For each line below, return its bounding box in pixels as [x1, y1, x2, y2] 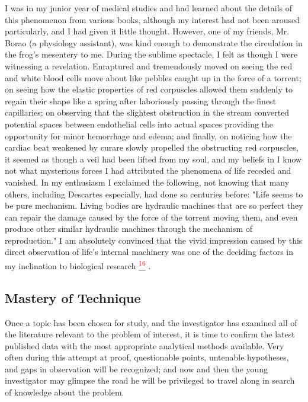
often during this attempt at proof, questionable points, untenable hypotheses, [5, 351, 289, 363]
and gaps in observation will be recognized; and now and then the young [5, 362, 268, 375]
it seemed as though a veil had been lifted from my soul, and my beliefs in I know [5, 152, 302, 165]
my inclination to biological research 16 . [5, 258, 151, 272]
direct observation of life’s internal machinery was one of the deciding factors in [5, 245, 294, 258]
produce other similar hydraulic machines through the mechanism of [5, 222, 253, 235]
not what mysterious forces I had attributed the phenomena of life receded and [5, 164, 291, 177]
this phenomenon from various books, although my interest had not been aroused [5, 13, 300, 25]
